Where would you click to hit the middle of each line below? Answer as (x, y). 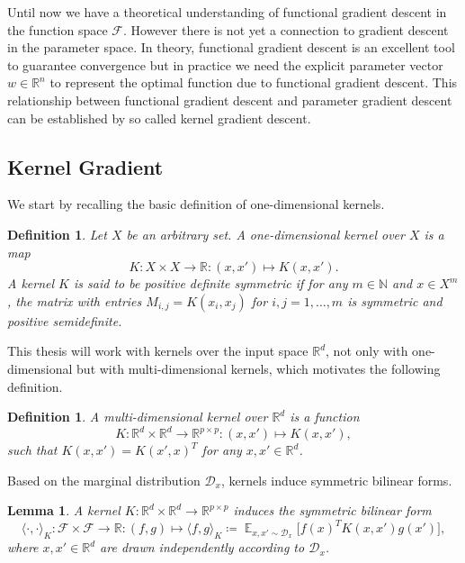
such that (32, 450)
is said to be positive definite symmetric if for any (211, 283)
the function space (58, 29)
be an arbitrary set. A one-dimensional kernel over (265, 234)
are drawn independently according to (202, 547)
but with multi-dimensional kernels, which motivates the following (259, 368)
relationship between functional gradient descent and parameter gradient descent (230, 100)
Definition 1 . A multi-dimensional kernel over (138, 417)
